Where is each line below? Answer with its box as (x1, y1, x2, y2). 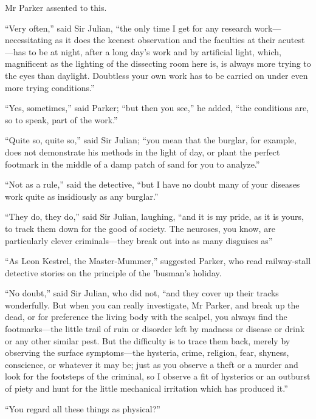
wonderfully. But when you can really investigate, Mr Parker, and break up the (5, 298, 300, 311)
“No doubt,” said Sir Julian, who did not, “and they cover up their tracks (5, 287, 279, 299)
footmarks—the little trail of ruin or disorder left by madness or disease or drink (5, 322, 305, 335)
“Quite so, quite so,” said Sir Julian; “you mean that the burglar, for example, (5, 134, 297, 146)
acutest (278, 33, 305, 46)
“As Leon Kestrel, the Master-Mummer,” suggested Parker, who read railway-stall (5, 254, 311, 267)
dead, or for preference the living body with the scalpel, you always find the (5, 310, 287, 323)
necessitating (5, 33, 52, 46)
